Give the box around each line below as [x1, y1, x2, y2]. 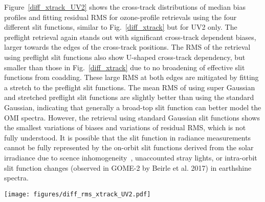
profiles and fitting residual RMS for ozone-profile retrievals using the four [4, 11, 237, 22]
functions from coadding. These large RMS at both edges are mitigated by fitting [4, 72, 259, 83]
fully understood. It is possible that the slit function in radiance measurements [4, 132, 251, 143]
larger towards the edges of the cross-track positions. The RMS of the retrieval [4, 42, 251, 52]
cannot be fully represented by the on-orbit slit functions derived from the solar [4, 142, 254, 153]
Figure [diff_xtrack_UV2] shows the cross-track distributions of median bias [4, 2, 246, 12]
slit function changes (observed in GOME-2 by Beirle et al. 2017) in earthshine [4, 162, 252, 173]
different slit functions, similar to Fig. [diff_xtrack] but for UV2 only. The [4, 22, 237, 32]
